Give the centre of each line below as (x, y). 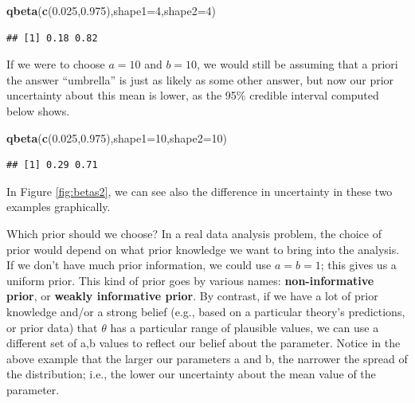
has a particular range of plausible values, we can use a (245, 327)
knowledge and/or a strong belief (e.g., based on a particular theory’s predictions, (206, 311)
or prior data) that (52, 327)
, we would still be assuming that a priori (298, 64)
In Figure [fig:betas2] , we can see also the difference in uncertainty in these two (200, 191)
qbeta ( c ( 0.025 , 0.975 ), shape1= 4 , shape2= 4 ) (112, 10)
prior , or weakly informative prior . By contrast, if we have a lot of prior (192, 296)
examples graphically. (59, 207)
